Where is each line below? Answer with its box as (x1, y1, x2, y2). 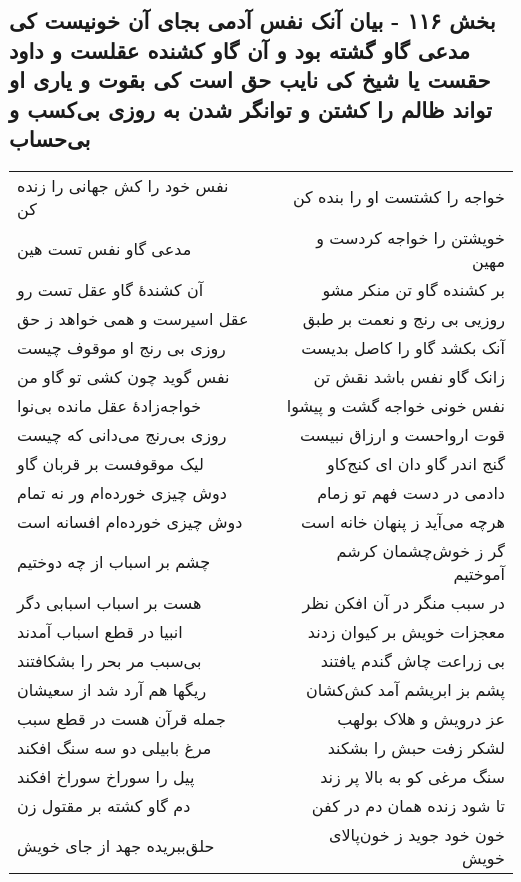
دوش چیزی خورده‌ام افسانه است (17, 509, 243, 533)
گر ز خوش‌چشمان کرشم (336, 538, 505, 562)
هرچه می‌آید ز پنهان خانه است (301, 509, 505, 533)
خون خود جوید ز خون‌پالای (328, 822, 505, 846)
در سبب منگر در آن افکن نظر (302, 590, 505, 614)
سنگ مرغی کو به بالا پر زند (320, 764, 505, 788)
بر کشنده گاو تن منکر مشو (322, 277, 505, 301)
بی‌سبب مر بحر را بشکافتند (17, 648, 202, 672)
